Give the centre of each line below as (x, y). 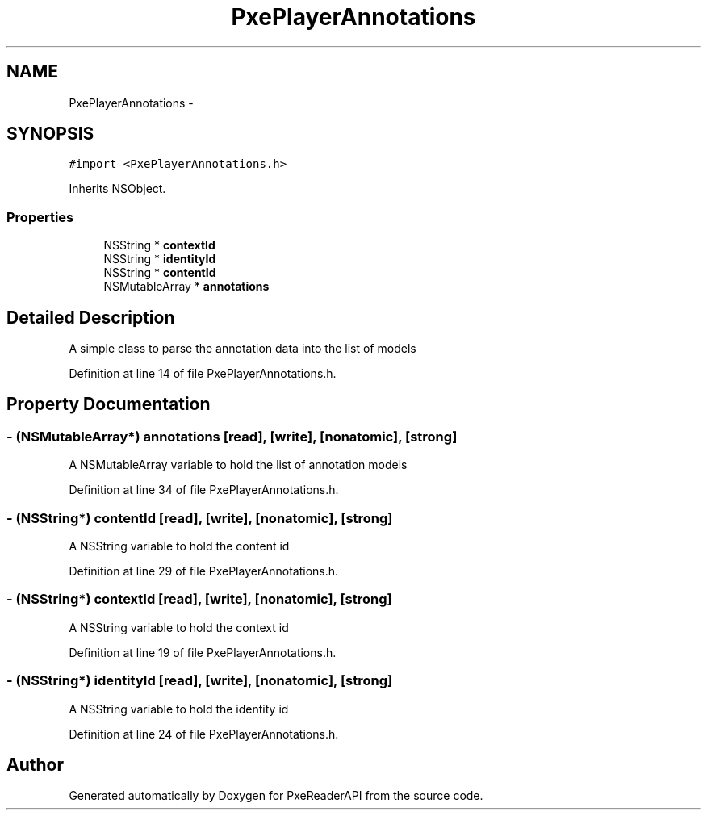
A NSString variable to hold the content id (179, 546)
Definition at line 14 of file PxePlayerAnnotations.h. (203, 374)
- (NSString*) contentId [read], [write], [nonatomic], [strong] (200, 518)
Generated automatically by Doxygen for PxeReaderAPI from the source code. (276, 796)
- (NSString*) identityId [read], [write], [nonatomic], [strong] (200, 681)
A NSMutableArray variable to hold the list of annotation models (238, 465)
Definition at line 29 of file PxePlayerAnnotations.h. (204, 571)
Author (35, 764)
